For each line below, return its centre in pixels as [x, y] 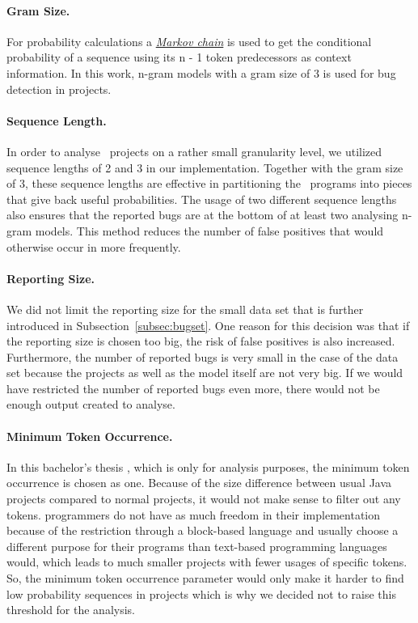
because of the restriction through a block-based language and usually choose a [203, 530]
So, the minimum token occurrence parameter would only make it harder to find [205, 578]
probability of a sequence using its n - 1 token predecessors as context [179, 57]
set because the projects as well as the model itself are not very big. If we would [205, 373]
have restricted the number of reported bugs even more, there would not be [193, 388]
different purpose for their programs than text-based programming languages [197, 546]
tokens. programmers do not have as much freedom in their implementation [194, 514]
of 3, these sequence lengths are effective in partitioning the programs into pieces [209, 183]
